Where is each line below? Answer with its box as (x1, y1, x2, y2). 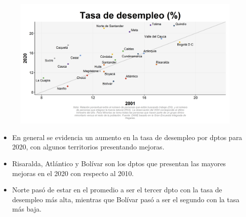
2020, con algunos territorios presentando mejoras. (12, 142, 164, 152)
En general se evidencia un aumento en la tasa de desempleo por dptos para (12, 132, 243, 142)
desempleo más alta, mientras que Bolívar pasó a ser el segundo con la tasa (12, 194, 240, 204)
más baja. (12, 204, 41, 214)
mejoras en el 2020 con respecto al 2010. (12, 168, 134, 178)
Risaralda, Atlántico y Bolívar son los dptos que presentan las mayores (12, 158, 226, 168)
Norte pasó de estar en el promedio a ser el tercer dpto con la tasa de (12, 184, 222, 195)
